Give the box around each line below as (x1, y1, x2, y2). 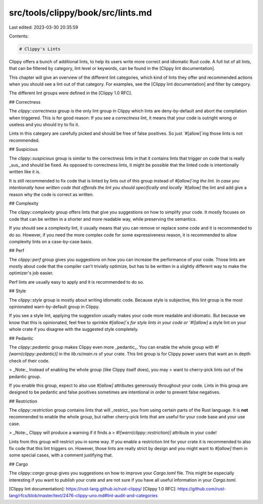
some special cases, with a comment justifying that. (9, 452, 113, 458)
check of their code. (9, 358, 50, 363)
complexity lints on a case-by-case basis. (9, 238, 93, 244)
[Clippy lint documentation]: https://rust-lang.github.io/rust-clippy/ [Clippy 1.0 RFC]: (9, 486, 177, 491)
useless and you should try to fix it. (9, 122, 79, 127)
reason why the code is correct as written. (9, 191, 94, 197)
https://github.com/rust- (177, 486, 226, 491)
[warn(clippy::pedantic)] (9, 351, 58, 357)
